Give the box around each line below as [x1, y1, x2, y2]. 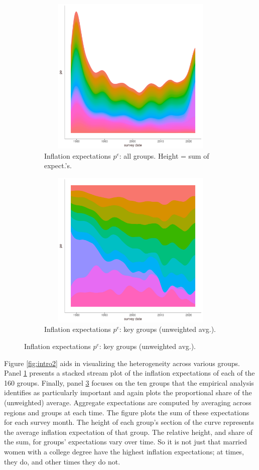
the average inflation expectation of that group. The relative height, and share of [4, 426, 252, 437]
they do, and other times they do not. [4, 456, 120, 466]
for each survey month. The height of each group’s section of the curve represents [4, 417, 254, 427]
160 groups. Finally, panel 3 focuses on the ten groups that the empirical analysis [4, 377, 254, 388]
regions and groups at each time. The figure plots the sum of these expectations [4, 407, 249, 417]
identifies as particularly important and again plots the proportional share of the [4, 387, 252, 398]
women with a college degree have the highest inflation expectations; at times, [4, 446, 244, 456]
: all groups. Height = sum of [119, 150, 209, 161]
